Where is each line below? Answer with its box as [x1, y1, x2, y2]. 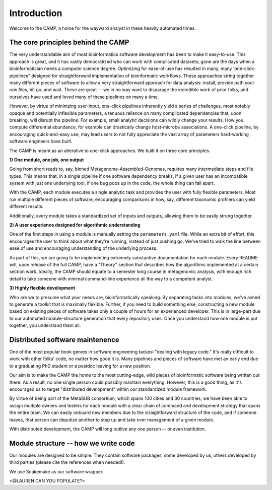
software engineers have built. [9, 138, 73, 145]
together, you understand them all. [9, 322, 81, 328]
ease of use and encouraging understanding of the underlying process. [9, 245, 158, 251]
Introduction [9, 8, 62, 19]
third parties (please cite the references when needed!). [9, 459, 125, 465]
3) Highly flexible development [9, 285, 76, 291]
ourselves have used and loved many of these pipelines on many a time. [9, 94, 159, 100]
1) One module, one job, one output [9, 157, 84, 163]
